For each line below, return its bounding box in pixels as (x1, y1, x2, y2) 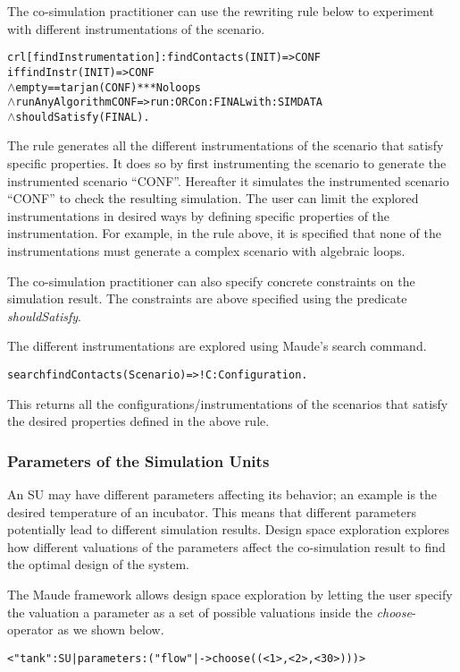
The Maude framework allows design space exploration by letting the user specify (7, 585, 453, 604)
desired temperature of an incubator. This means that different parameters (7, 502, 416, 521)
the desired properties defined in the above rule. (7, 412, 270, 430)
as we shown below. (57, 620, 164, 639)
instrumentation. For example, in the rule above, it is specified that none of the (7, 224, 441, 242)
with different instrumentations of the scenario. (7, 19, 265, 38)
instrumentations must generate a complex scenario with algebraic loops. (7, 242, 406, 260)
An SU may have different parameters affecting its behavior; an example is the (7, 485, 438, 504)
